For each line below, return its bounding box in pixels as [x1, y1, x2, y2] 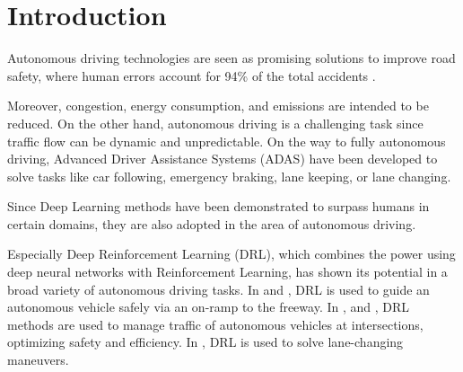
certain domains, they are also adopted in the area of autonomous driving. [7, 214, 416, 233]
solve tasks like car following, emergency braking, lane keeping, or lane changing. [7, 166, 451, 185]
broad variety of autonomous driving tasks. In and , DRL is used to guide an [7, 279, 430, 298]
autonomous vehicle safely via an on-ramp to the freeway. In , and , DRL [7, 297, 410, 316]
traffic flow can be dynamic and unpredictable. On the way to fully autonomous [7, 131, 446, 150]
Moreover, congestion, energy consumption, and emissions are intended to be [7, 96, 429, 115]
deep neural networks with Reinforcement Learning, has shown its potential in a [7, 262, 448, 281]
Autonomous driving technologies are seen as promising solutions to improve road [7, 49, 456, 67]
